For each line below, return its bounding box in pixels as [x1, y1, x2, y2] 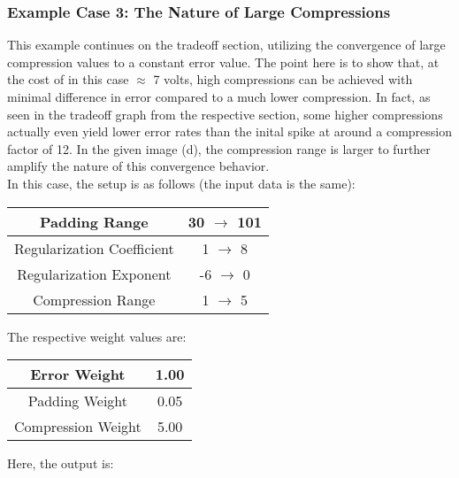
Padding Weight [27, 390, 128, 412]
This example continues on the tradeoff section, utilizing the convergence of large [7, 35, 446, 54]
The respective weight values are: [7, 327, 187, 345]
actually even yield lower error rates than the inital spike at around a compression [7, 122, 453, 141]
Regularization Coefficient [14, 237, 174, 258]
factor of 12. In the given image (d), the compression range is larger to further [7, 139, 431, 158]
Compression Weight [14, 416, 142, 437]
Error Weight [30, 364, 126, 385]
